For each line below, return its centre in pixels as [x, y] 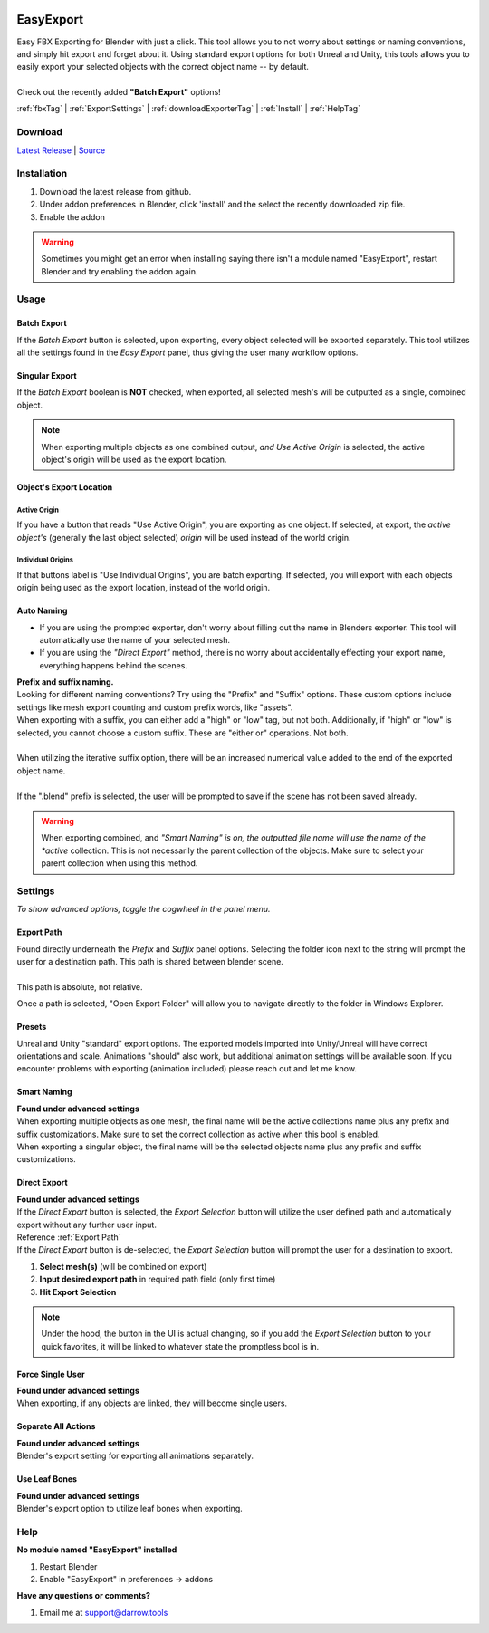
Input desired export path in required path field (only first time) [158, 1279]
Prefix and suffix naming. [65, 682]
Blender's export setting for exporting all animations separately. [135, 1456]
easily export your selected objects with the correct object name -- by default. [163, 67]
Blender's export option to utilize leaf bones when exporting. [130, 1509]
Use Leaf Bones [47, 1479]
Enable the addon [72, 216]
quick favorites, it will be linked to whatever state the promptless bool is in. [180, 1346]
